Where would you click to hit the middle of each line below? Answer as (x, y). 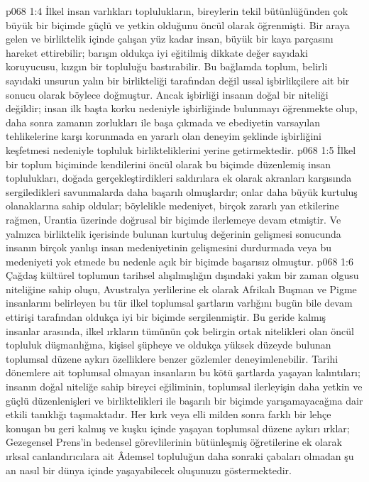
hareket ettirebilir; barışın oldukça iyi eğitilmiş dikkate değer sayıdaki (157, 52)
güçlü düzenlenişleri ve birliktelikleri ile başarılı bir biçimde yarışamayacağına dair (184, 400)
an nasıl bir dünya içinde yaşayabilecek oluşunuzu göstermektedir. (149, 470)
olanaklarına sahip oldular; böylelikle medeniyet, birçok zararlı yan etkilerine (172, 206)
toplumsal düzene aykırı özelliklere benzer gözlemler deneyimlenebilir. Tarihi (172, 358)
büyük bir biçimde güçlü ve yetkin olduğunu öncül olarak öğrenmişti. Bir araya (178, 24)
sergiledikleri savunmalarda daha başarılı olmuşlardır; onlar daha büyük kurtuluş (182, 191)
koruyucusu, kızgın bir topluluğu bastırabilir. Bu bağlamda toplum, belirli (167, 66)
